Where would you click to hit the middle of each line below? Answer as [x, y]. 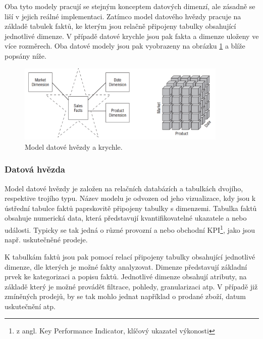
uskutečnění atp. [30, 306]
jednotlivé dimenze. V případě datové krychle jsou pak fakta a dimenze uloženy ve [132, 36]
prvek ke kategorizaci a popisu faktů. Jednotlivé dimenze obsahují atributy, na [126, 277]
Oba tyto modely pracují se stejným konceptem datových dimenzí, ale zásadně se [130, 6]
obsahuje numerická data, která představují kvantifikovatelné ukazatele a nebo [126, 218]
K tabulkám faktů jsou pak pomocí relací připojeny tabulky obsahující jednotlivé [130, 256]
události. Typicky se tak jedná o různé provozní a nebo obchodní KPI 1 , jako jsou [130, 229]
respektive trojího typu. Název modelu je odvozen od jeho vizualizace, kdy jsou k [130, 198]
